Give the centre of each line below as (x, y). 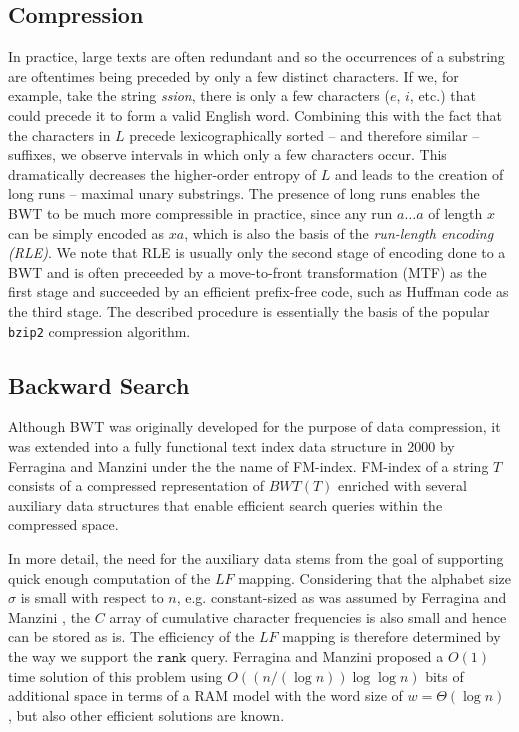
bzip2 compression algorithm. (99, 330)
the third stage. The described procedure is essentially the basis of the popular (249, 310)
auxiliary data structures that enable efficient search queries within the (225, 504)
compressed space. (63, 524)
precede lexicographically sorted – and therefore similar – (304, 134)
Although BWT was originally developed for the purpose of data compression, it (254, 426)
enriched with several (402, 485)
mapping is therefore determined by (391, 636)
